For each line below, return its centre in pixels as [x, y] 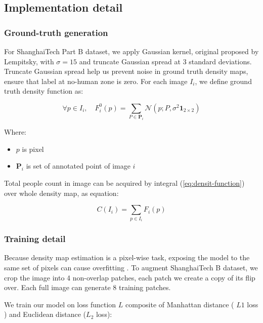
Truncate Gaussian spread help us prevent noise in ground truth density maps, [126, 71]
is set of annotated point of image [78, 166]
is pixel [33, 149]
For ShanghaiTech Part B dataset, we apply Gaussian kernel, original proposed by [131, 51]
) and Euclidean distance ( [45, 314]
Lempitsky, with [29, 61]
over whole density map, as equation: [61, 193]
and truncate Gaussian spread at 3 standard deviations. [165, 61]
